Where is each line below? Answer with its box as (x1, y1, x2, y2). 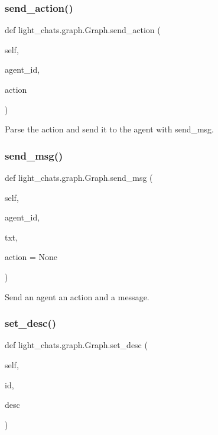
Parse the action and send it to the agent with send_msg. (5, 123, 214, 135)
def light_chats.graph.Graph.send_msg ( (5, 171, 153, 183)
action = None (5, 251, 58, 263)
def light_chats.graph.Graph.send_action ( (5, 24, 161, 36)
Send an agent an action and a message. (5, 290, 149, 303)
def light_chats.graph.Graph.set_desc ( (5, 339, 148, 351)
